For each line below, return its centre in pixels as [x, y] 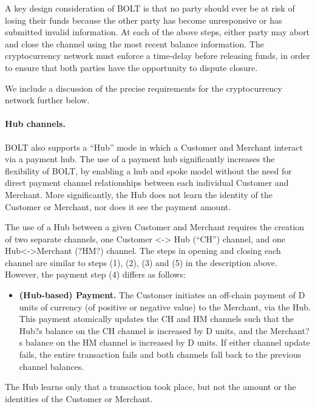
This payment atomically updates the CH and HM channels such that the [156, 319]
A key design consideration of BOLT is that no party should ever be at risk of [150, 8]
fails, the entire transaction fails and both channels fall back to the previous [160, 354]
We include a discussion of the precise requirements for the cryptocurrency [144, 88]
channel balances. [52, 366]
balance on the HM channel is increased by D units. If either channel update [168, 342]
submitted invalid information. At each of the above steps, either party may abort [157, 32]
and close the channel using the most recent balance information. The [134, 43]
